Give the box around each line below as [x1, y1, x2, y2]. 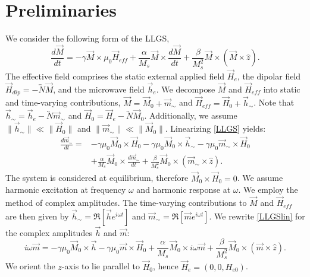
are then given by [5, 209, 69, 222]
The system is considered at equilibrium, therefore [5, 171, 189, 184]
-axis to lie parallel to [61, 260, 140, 272]
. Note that [253, 96, 295, 109]
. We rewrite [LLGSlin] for [209, 209, 305, 222]
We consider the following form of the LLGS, [5, 32, 170, 44]
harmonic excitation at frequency [5, 183, 126, 196]
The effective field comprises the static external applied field [5, 70, 225, 82]
